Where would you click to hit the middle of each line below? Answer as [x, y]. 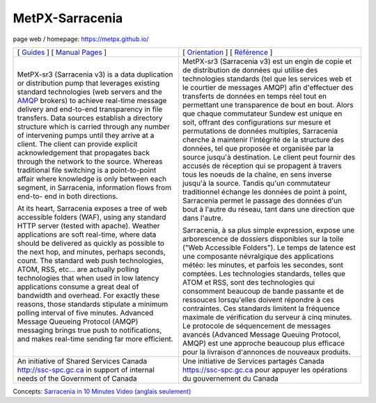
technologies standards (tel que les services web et [267, 79]
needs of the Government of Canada [77, 378]
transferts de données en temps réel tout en [254, 96]
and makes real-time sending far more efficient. [95, 339]
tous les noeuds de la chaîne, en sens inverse [257, 174]
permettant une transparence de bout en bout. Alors [268, 104]
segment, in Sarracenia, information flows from [94, 187]
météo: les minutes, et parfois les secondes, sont [263, 264]
